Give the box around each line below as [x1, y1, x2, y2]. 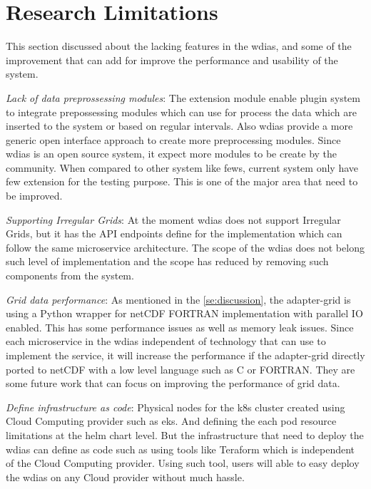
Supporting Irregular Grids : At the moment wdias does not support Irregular [6, 212, 341, 227]
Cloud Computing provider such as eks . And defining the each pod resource [6, 413, 337, 428]
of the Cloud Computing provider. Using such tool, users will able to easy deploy [6, 455, 360, 470]
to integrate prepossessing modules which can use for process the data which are [6, 104, 357, 119]
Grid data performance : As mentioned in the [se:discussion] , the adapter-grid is [6, 292, 351, 307]
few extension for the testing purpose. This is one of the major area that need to [6, 174, 358, 189]
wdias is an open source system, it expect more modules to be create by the [6, 146, 337, 161]
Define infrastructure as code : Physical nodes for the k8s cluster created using [6, 399, 345, 414]
